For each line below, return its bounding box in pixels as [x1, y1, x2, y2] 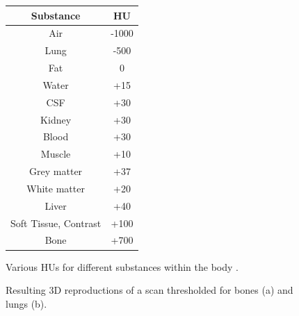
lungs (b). [6, 296, 47, 310]
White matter [26, 181, 85, 195]
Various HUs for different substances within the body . [6, 259, 239, 274]
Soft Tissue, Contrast [10, 215, 102, 230]
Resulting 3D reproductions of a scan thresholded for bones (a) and [6, 283, 293, 297]
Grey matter [29, 164, 83, 178]
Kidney [40, 112, 72, 126]
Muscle [40, 147, 71, 161]
